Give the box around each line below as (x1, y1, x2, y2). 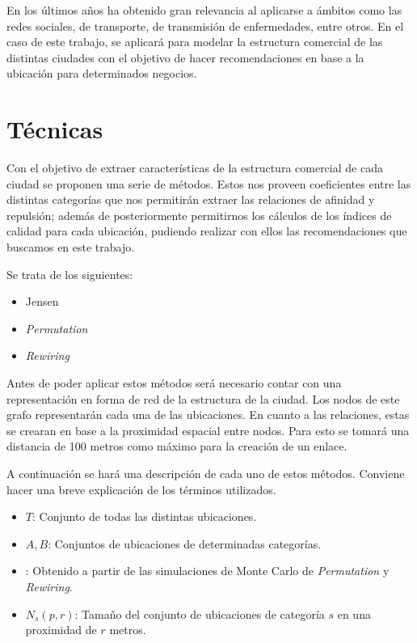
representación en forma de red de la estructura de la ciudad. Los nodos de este (6, 390, 400, 407)
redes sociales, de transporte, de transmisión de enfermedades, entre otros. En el (6, 17, 404, 34)
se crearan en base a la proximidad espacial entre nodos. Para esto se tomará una (6, 421, 410, 438)
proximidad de (25, 621, 97, 638)
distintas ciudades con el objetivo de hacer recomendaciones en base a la (6, 49, 364, 66)
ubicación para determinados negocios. (6, 65, 197, 82)
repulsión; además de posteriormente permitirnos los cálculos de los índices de (6, 206, 392, 223)
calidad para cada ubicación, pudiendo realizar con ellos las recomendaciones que (6, 222, 407, 239)
